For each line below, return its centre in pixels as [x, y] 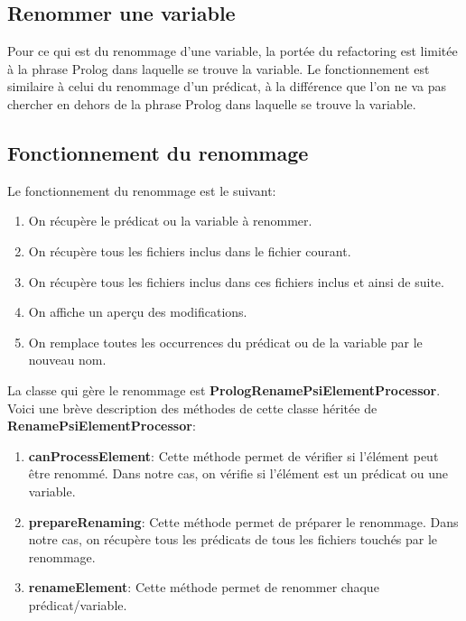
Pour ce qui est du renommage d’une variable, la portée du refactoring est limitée [233, 51]
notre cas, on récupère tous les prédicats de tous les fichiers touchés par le [233, 539]
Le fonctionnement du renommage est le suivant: [142, 190]
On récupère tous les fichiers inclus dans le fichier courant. [190, 250]
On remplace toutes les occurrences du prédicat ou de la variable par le [225, 342]
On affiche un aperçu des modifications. [138, 312]
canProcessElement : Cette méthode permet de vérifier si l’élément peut [233, 455]
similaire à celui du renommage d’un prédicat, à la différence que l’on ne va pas [227, 86]
